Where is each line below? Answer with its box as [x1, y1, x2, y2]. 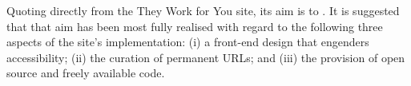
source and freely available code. [6, 64, 165, 81]
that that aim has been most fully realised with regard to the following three [6, 18, 383, 34]
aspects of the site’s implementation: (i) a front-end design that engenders [6, 33, 369, 50]
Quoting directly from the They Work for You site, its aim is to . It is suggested [6, 2, 400, 18]
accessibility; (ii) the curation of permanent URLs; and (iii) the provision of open [6, 49, 405, 65]
